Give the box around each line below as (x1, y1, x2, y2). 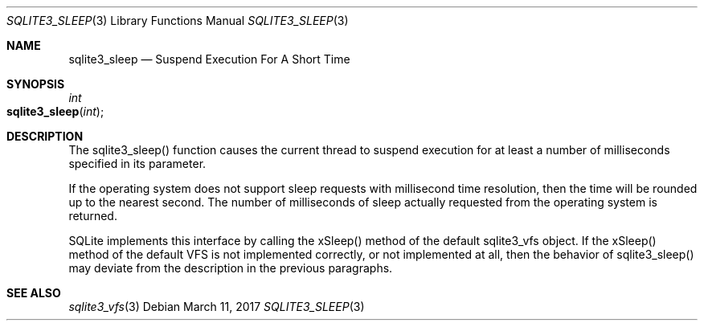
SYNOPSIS (6, 77, 65, 91)
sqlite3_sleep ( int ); (6, 104, 104, 118)
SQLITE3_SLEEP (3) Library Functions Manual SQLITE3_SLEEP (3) (6, 14, 349, 27)
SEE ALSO (6, 286, 61, 300)
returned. (68, 209, 117, 223)
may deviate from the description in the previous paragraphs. (68, 261, 393, 275)
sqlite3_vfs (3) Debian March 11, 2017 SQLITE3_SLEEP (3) (68, 300, 365, 313)
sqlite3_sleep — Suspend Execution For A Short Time (68, 52, 350, 66)
